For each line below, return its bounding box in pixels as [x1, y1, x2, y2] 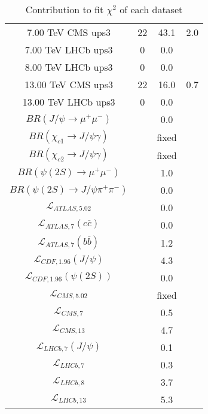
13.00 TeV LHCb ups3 [22, 95, 115, 109]
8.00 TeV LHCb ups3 [25, 60, 113, 74]
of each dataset [120, 2, 183, 16]
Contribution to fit [25, 2, 104, 16]
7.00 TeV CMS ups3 [27, 25, 111, 39]
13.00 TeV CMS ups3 [25, 77, 113, 91]
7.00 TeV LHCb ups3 [25, 43, 113, 56]
